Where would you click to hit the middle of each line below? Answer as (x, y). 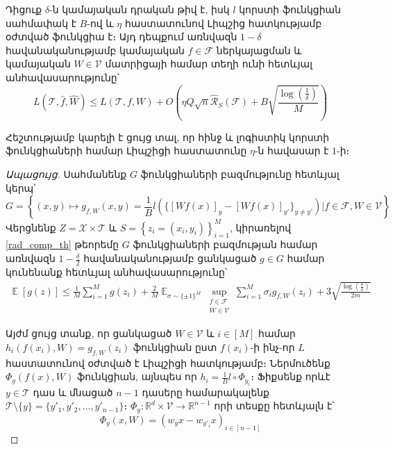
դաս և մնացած (73, 392)
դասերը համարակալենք (206, 392)
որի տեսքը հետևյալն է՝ (274, 406)
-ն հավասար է (292, 150)
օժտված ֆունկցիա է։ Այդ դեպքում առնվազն (121, 36)
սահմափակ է (41, 23)
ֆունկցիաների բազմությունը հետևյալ (240, 174)
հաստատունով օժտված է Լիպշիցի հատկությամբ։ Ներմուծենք (168, 362)
